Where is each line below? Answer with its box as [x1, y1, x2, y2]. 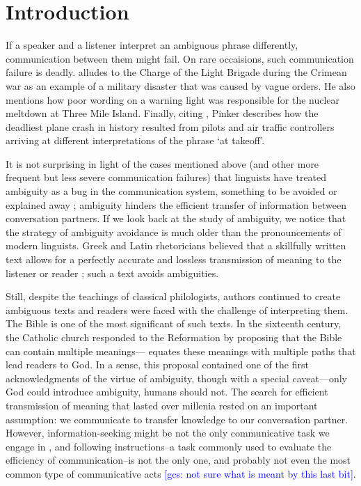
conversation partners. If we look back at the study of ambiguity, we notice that [6, 211, 346, 226]
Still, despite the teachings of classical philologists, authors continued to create [6, 289, 341, 304]
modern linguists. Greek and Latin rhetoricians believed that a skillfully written [6, 238, 346, 253]
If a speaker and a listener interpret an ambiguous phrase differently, [6, 38, 298, 52]
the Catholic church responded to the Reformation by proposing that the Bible [6, 330, 342, 344]
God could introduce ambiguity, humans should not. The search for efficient [6, 384, 328, 399]
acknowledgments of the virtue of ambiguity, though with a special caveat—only [6, 370, 347, 385]
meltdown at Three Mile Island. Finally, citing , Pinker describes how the [6, 106, 319, 120]
